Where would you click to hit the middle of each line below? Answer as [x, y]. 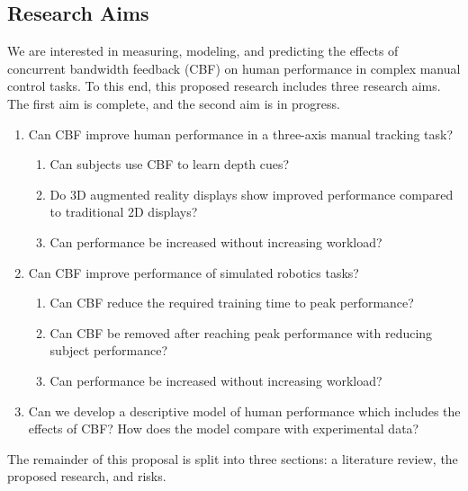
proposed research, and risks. [87, 476]
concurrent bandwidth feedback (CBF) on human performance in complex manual [234, 68]
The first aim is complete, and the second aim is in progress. [174, 103]
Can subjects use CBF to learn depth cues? [170, 164]
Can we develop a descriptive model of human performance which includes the [244, 411]
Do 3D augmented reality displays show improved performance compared [252, 194]
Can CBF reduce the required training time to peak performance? [232, 303]
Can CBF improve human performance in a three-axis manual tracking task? [241, 134]
